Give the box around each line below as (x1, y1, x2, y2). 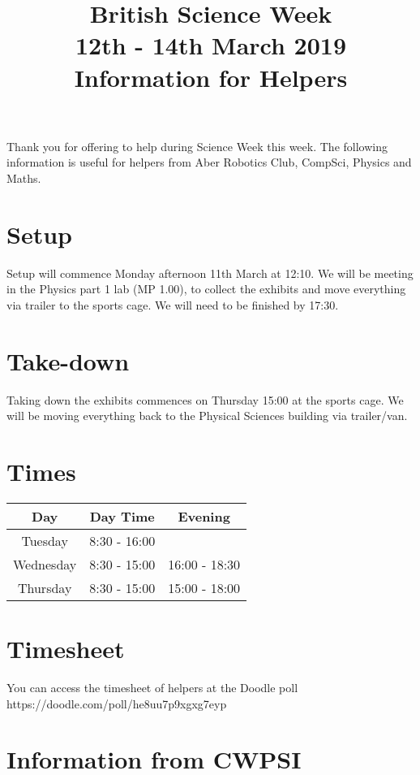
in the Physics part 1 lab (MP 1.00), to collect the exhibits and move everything (6, 280, 406, 297)
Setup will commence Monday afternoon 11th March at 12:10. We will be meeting (6, 264, 414, 281)
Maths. (6, 169, 41, 186)
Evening (178, 506, 230, 526)
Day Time (89, 506, 155, 526)
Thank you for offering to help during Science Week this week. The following (6, 137, 388, 154)
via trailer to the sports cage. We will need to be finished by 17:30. (6, 296, 339, 313)
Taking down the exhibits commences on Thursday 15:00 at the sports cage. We (6, 391, 404, 408)
